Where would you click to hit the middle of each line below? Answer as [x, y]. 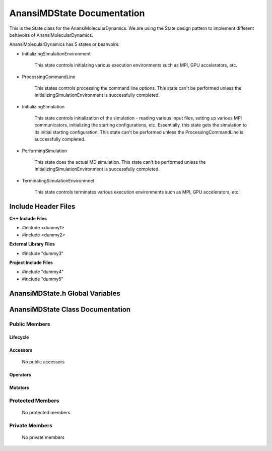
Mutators [19, 388]
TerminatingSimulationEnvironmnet [58, 180]
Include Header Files [42, 206]
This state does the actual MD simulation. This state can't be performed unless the [120, 162]
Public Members [30, 324]
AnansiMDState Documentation [77, 13]
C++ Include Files [28, 219]
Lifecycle [19, 337]
